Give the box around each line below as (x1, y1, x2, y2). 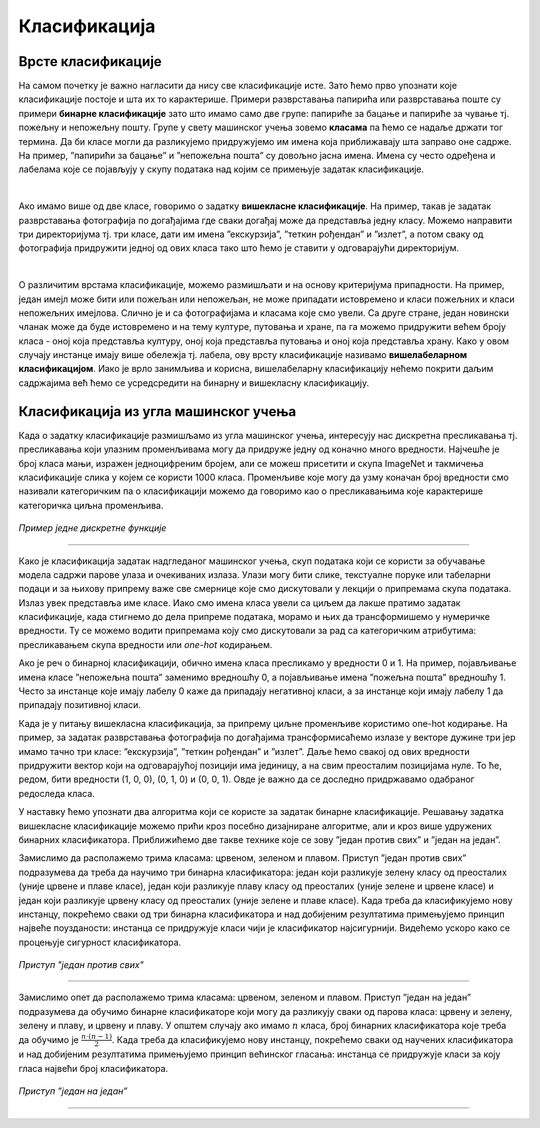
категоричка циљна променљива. (18, 499, 164, 511)
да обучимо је (18, 1033, 79, 1045)
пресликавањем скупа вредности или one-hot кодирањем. (18, 638, 273, 650)
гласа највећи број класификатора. (18, 1062, 169, 1074)
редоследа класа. (18, 787, 95, 799)
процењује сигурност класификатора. (18, 936, 182, 948)
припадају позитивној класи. (18, 699, 142, 711)
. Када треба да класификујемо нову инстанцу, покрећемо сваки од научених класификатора (111, 1033, 514, 1045)
